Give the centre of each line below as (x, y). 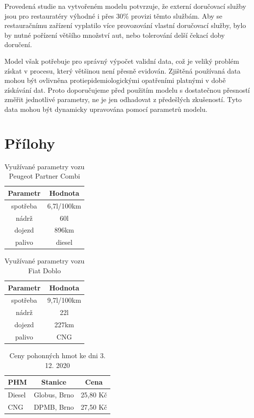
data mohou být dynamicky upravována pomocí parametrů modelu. (106, 109)
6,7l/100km (64, 205)
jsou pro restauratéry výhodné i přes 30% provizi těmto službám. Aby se (114, 15)
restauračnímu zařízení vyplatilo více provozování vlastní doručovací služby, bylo (125, 25)
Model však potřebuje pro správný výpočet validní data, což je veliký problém (122, 61)
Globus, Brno (54, 394)
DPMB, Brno (54, 406)
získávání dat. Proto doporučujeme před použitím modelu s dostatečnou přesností (127, 90)
